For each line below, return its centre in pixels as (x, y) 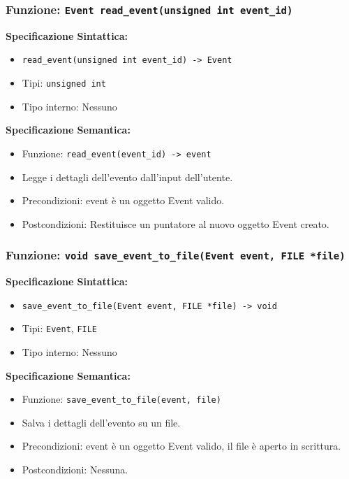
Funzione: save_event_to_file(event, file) (121, 399)
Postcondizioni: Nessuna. (75, 470)
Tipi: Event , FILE (60, 328)
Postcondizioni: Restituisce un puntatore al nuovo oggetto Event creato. (176, 223)
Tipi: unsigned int (64, 83)
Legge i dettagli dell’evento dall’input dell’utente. (127, 177)
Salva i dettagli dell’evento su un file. (101, 422)
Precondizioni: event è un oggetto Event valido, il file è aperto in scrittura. (181, 446)
